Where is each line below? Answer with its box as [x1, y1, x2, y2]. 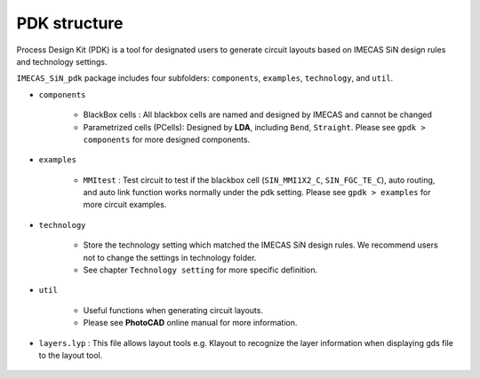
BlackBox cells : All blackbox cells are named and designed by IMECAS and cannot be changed [83, 109, 433, 120]
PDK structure [16, 13, 124, 33]
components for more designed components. [83, 134, 251, 145]
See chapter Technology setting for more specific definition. [83, 264, 318, 275]
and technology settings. [16, 56, 108, 67]
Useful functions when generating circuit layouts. [83, 304, 264, 315]
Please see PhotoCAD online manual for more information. [83, 318, 298, 328]
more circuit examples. [83, 200, 167, 210]
